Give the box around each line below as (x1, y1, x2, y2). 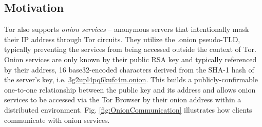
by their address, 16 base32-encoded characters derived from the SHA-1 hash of (4, 64, 254, 75)
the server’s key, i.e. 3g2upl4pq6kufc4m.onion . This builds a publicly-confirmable (4, 74, 258, 85)
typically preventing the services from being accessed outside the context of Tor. (4, 44, 256, 55)
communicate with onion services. (4, 114, 110, 125)
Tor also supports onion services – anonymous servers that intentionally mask (4, 24, 249, 34)
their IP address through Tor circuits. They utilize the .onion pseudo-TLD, (4, 33, 240, 44)
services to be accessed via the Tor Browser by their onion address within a (4, 94, 241, 105)
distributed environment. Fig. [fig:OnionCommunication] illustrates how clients (4, 104, 252, 115)
